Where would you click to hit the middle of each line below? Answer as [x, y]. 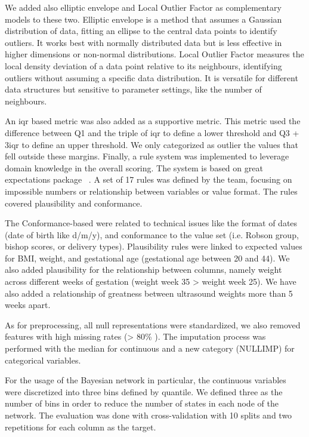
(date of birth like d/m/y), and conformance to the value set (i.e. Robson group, [152, 234]
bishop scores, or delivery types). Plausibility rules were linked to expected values [154, 246]
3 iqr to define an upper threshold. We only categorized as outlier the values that [152, 144]
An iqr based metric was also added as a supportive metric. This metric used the [153, 121]
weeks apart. [28, 305]
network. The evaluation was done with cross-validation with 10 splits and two [149, 415]
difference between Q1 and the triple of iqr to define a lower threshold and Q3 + [152, 132]
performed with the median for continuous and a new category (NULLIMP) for [150, 348]
